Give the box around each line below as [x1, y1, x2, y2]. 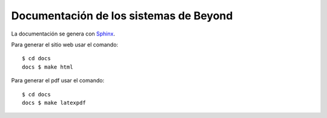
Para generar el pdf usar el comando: [11, 77, 105, 84]
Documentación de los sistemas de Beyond [11, 9, 233, 22]
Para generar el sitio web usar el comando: [11, 41, 118, 48]
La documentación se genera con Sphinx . [11, 30, 115, 37]
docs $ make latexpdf [22, 99, 86, 106]
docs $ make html [22, 63, 73, 70]
